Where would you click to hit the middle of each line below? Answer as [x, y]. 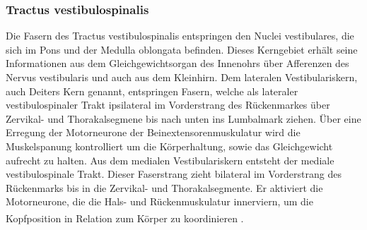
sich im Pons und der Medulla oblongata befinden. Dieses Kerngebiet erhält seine [182, 49]
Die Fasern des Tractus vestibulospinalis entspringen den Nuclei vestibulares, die [180, 36]
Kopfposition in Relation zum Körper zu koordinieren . [125, 218]
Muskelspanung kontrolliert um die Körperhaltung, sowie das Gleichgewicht [169, 146]
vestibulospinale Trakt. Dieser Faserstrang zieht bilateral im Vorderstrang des [174, 174]
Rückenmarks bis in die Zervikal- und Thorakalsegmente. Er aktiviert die [164, 187]
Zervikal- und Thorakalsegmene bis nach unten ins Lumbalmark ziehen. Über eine [183, 118]
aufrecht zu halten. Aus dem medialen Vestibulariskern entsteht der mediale [170, 160]
